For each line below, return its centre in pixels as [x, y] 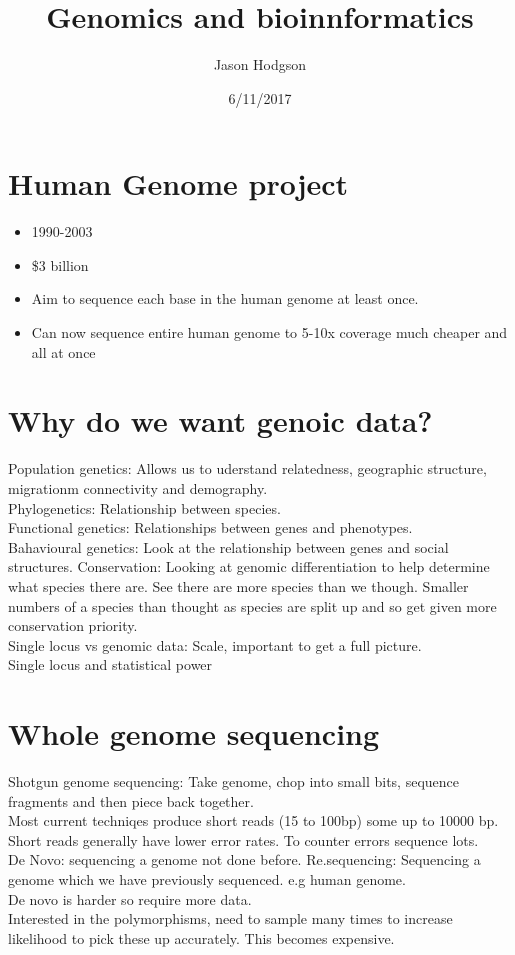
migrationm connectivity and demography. [138, 487]
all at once [63, 351]
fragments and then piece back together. [131, 800]
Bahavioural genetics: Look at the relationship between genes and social [228, 546]
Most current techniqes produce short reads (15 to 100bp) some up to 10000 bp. [253, 820]
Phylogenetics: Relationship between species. [144, 507]
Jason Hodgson [260, 64]
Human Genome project [178, 183]
